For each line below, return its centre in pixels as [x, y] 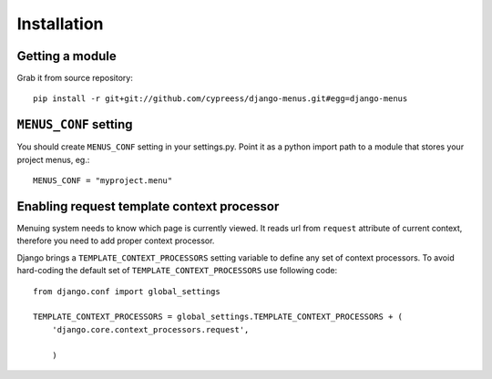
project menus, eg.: [53, 159]
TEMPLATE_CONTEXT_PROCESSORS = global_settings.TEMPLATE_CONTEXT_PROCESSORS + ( [218, 317]
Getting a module [67, 56]
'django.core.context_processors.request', [150, 329]
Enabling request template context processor [148, 206]
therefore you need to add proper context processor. [116, 241]
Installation [60, 24]
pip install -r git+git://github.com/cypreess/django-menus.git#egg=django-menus [220, 99]
